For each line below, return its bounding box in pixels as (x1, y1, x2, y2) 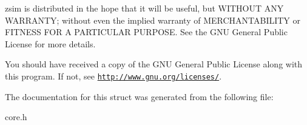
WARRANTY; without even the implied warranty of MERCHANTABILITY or (5, 13, 301, 26)
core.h (5, 110, 27, 123)
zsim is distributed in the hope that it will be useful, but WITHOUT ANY (5, 2, 284, 14)
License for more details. (5, 37, 96, 50)
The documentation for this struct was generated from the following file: (5, 90, 274, 103)
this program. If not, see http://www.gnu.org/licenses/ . (5, 69, 222, 82)
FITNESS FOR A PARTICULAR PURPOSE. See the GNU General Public (5, 25, 288, 38)
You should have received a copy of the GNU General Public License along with (5, 58, 303, 70)
